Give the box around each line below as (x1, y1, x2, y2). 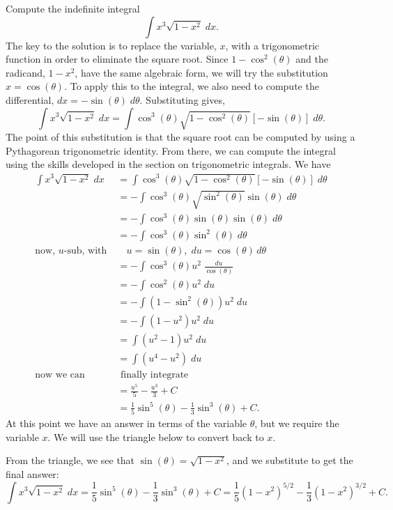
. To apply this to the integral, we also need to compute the (64, 79, 319, 93)
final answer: (6, 466, 59, 481)
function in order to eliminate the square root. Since (6, 52, 229, 66)
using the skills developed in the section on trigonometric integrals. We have (6, 157, 331, 171)
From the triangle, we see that (6, 453, 135, 467)
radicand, (6, 65, 45, 79)
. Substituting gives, (139, 92, 225, 107)
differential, (6, 92, 54, 107)
